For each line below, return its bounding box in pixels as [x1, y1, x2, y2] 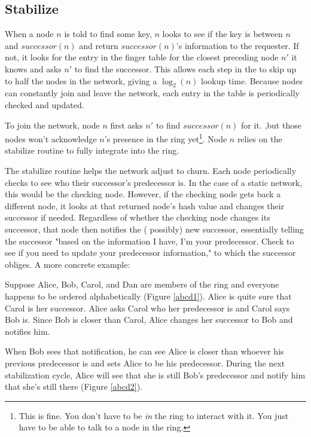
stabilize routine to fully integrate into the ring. [5, 144, 179, 157]
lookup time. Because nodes [201, 74, 303, 87]
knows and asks [5, 62, 62, 75]
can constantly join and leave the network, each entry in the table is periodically [5, 87, 300, 99]
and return [79, 39, 118, 51]
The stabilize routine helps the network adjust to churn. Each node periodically [5, 164, 297, 176]
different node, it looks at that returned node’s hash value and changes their [5, 199, 285, 212]
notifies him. [5, 325, 50, 337]
